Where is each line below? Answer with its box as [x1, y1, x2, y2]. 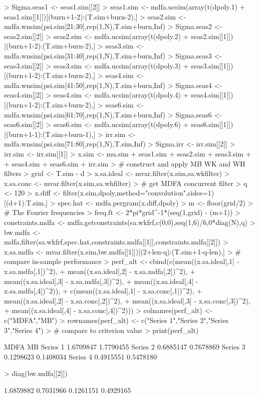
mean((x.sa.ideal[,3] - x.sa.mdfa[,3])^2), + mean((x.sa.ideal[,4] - [4, 275, 198, 286]
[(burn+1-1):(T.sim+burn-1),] [4, 128, 96, 139]
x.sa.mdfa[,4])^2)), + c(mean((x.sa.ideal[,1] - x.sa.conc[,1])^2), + [4, 285, 202, 296]
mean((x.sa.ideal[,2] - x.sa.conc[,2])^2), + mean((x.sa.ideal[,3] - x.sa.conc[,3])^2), [4, 295, 250, 305]
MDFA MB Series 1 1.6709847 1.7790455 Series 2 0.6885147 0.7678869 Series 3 [4, 341, 245, 352]
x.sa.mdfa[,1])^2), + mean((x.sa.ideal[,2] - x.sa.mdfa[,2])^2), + [4, 266, 195, 276]
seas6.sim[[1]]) [191, 119, 233, 129]
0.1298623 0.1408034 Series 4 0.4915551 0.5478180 [4, 351, 157, 361]
